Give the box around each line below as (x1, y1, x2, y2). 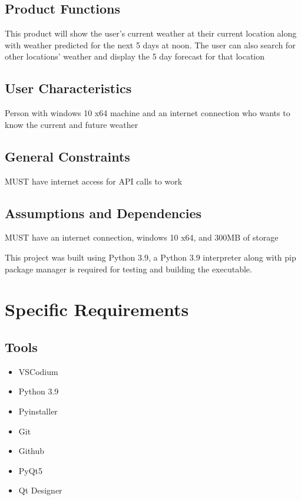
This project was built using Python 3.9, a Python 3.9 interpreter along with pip (5, 251, 296, 263)
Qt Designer (18, 484, 62, 496)
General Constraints (5, 147, 130, 165)
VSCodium (18, 365, 58, 377)
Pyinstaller (18, 404, 58, 417)
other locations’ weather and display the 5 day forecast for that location (5, 50, 265, 63)
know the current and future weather (5, 118, 138, 130)
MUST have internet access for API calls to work (5, 175, 183, 187)
